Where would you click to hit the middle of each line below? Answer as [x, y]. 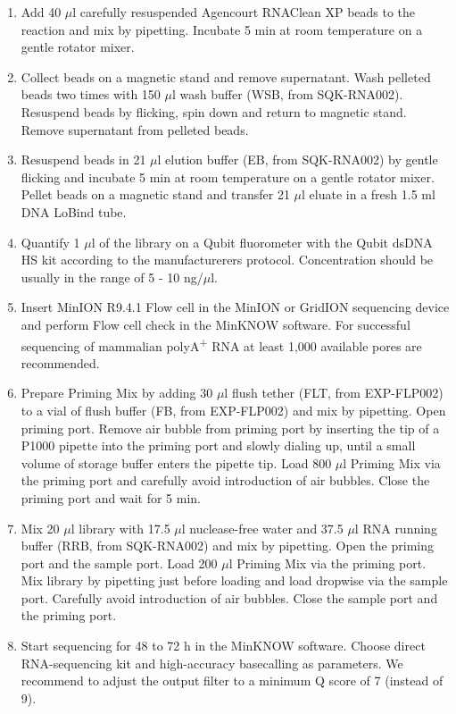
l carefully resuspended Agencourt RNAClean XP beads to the [244, 12]
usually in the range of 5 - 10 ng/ [112, 277]
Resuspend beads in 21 [83, 160]
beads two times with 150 [91, 94]
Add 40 [41, 12]
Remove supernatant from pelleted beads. [135, 129]
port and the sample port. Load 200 [119, 563]
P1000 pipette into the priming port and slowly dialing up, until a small [218, 445]
